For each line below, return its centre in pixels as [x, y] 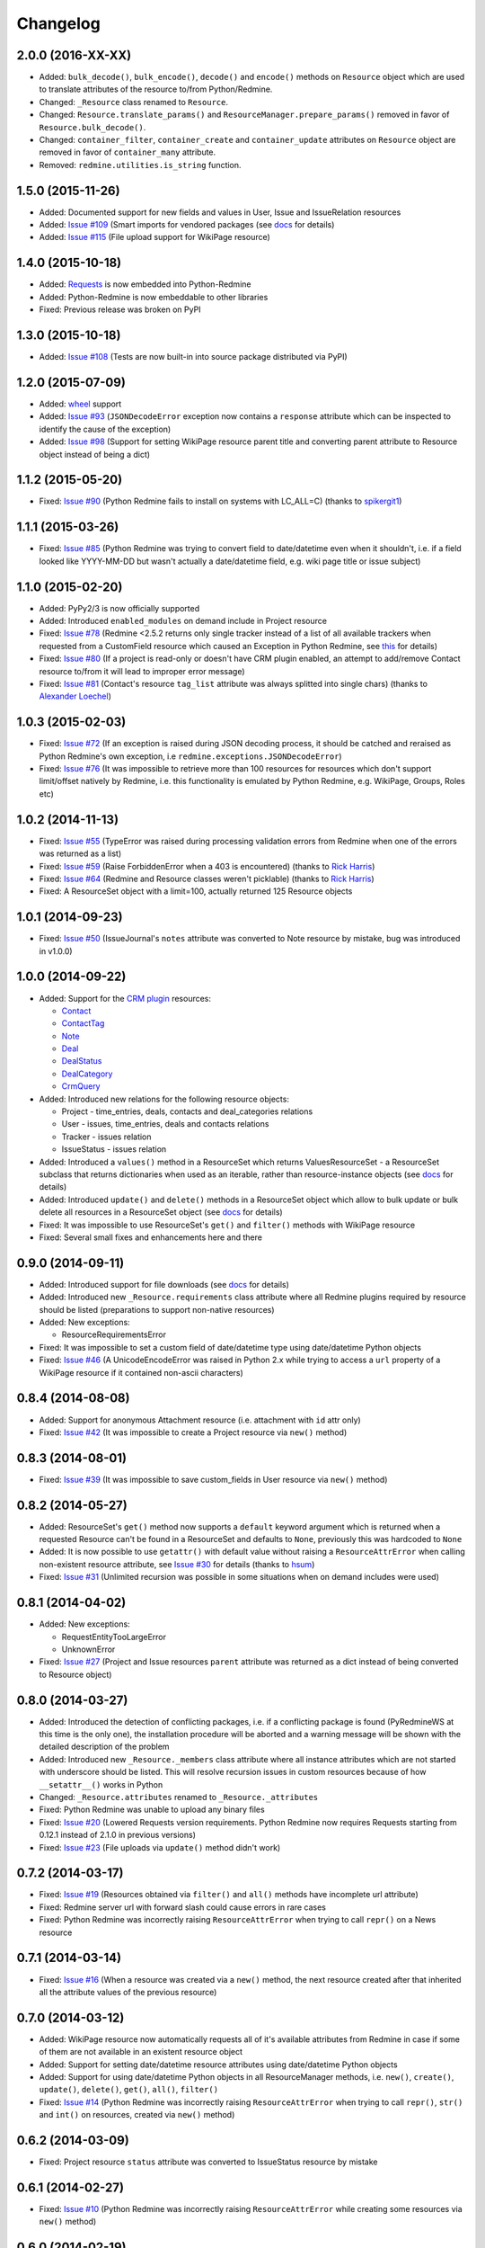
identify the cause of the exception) [105, 429]
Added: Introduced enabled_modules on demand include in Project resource [183, 621]
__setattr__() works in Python [101, 1784]
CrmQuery [81, 1086]
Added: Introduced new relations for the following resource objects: [164, 1099]
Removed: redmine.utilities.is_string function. [140, 165]
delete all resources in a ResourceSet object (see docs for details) [161, 1212]
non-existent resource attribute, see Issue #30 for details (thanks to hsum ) [177, 1564]
